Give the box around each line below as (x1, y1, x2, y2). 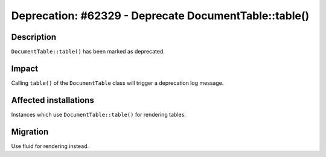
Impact (11, 63, 39, 73)
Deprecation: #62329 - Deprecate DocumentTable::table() (11, 9, 310, 22)
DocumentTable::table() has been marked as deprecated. (11, 48, 165, 55)
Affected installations (11, 95, 95, 105)
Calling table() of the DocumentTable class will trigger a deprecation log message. (11, 79, 224, 87)
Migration (11, 126, 49, 137)
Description (11, 32, 57, 42)
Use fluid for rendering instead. (11, 142, 89, 150)
